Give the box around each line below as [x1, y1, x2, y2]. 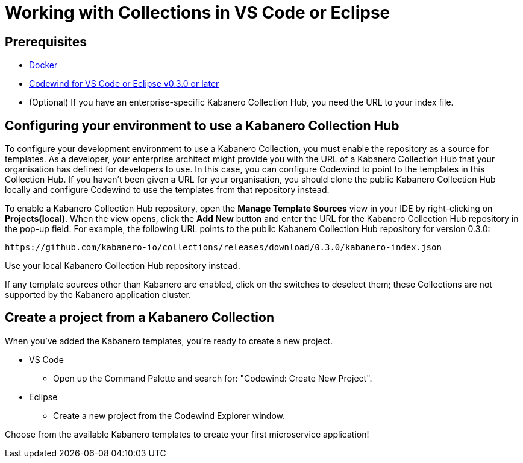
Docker [29, 60, 58, 71]
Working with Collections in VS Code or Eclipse [5, 2, 390, 23]
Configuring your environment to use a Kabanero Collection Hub [5, 118, 399, 133]
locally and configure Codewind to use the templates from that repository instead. [5, 184, 330, 195]
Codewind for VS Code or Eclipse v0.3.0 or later [29, 78, 219, 89]
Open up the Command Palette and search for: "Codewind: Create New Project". [53, 373, 372, 383]
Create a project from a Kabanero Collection [5, 310, 274, 326]
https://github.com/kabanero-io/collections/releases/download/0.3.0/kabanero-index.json [5, 242, 442, 253]
